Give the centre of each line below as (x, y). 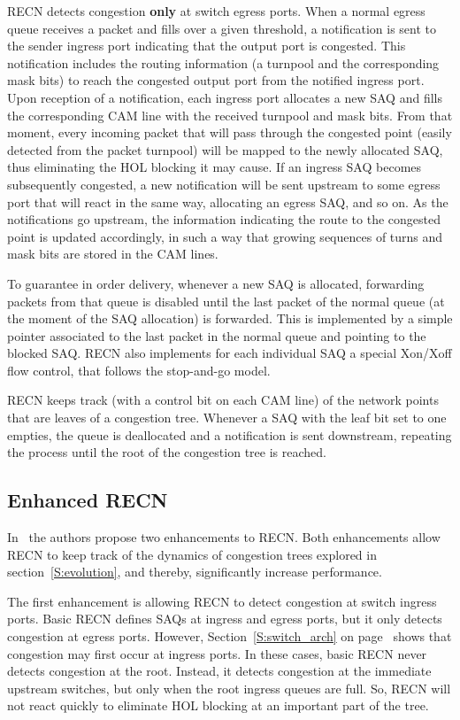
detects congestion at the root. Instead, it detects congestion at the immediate (219, 671)
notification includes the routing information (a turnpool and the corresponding (223, 62)
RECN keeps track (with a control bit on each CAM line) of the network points (223, 400)
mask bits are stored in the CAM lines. (113, 254)
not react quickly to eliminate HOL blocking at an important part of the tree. (218, 705)
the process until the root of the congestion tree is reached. (167, 452)
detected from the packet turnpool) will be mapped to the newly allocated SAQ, (225, 149)
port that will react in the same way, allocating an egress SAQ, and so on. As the (228, 201)
